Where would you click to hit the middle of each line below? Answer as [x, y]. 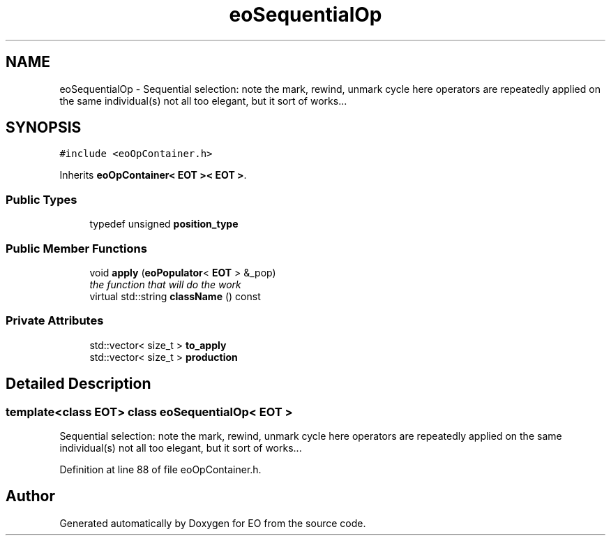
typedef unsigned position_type [164, 224]
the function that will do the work [165, 284]
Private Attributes [55, 321]
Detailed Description [78, 384]
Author [30, 496]
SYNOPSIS [44, 128]
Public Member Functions [76, 248]
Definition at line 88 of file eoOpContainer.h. [160, 469]
